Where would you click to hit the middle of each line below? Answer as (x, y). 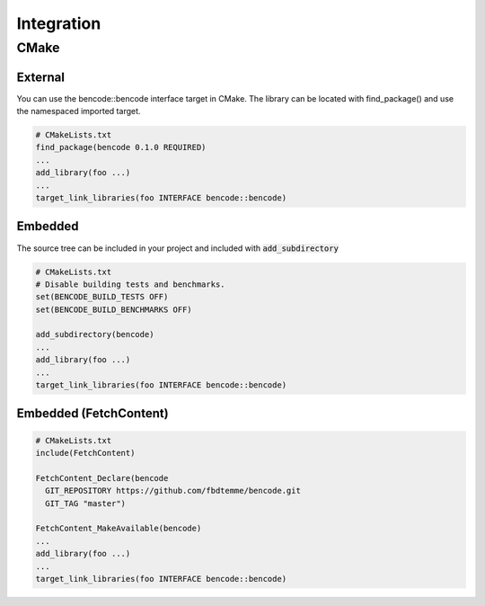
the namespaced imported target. (79, 111)
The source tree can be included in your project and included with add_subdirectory (177, 248)
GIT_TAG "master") (85, 503)
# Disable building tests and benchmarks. (130, 284)
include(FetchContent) (85, 453)
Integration (59, 23)
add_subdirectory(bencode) (95, 334)
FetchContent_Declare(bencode (102, 478)
